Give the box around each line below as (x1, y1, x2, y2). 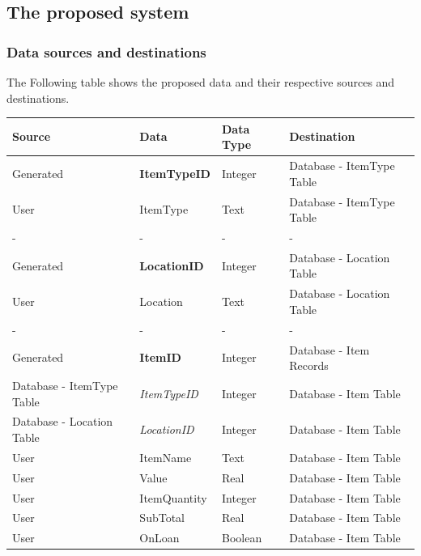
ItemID (139, 349, 181, 366)
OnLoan (139, 529, 180, 546)
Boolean (221, 529, 262, 546)
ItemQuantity (139, 489, 207, 506)
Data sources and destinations (6, 41, 206, 62)
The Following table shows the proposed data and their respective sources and (6, 74, 395, 90)
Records (289, 357, 329, 374)
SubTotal (139, 509, 185, 526)
